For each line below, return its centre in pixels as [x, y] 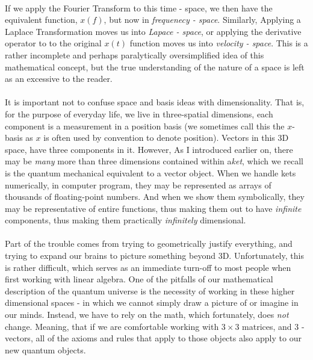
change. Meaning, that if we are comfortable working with [112, 326]
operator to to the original [53, 43]
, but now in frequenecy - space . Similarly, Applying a [202, 20]
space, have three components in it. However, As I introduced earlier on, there [149, 149]
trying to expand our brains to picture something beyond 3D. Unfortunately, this [154, 256]
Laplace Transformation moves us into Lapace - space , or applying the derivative [153, 31]
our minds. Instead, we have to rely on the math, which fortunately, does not [147, 315]
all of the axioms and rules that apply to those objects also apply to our [169, 338]
